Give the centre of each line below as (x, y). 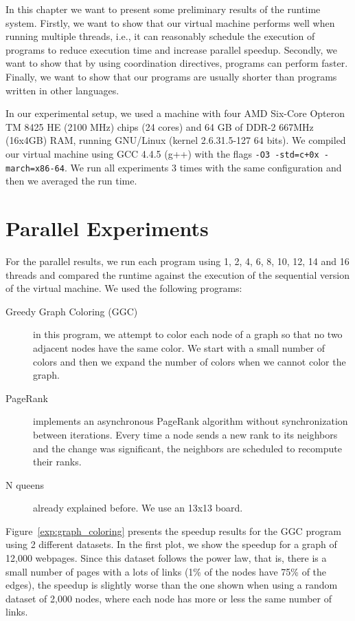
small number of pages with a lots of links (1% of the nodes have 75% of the (166, 571)
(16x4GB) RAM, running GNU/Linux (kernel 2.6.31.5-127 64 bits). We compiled (176, 140)
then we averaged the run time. (71, 181)
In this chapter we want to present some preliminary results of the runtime (163, 9)
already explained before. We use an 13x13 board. (138, 508)
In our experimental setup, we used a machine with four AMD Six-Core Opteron (175, 113)
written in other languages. (62, 90)
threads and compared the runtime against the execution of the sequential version (177, 274)
